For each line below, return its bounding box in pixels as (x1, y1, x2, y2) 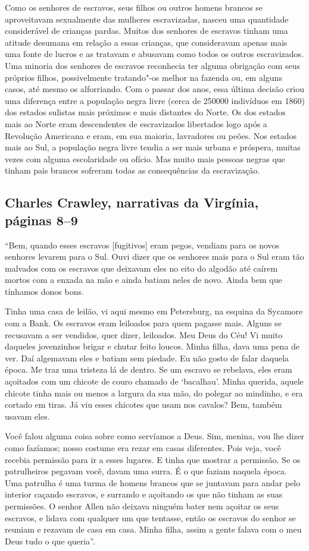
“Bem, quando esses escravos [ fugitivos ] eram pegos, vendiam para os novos (5, 238, 280, 251)
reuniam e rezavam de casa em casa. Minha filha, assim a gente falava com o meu (5, 523, 302, 536)
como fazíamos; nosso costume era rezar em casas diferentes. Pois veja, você (5, 442, 281, 454)
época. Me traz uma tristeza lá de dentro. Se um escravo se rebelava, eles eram (5, 363, 292, 376)
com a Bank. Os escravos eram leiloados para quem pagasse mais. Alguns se (5, 317, 282, 329)
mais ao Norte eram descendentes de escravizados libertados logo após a (5, 117, 267, 130)
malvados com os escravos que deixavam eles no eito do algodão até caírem (5, 262, 278, 274)
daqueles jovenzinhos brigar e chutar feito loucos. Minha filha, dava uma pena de (5, 340, 300, 352)
